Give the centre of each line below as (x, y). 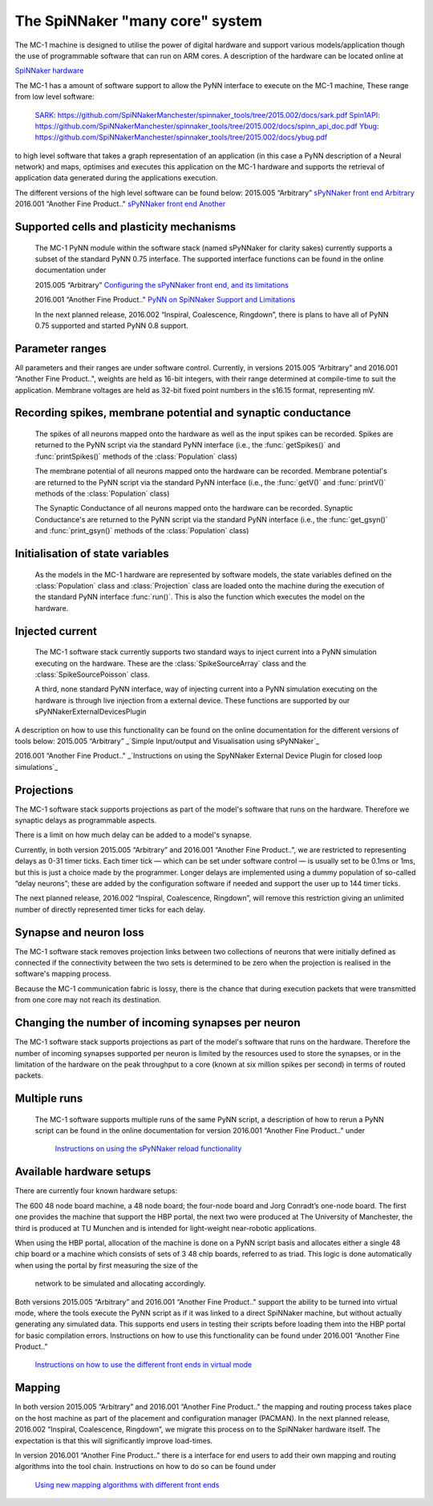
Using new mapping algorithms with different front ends (127, 1484)
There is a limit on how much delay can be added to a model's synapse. (133, 835)
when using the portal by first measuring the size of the (106, 1265)
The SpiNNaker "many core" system (138, 21)
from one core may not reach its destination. (88, 1000)
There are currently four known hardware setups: (96, 1191)
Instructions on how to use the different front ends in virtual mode (144, 1365)
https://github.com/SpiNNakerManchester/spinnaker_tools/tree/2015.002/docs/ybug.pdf (181, 137)
